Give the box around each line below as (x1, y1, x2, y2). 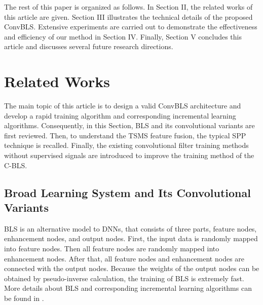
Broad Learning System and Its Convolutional (4, 184, 251, 200)
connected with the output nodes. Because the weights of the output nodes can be (4, 263, 259, 274)
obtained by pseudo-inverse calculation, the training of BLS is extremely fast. (4, 273, 244, 283)
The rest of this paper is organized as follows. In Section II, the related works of (4, 2, 253, 12)
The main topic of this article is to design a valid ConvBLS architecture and (4, 100, 241, 111)
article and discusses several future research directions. (4, 41, 173, 52)
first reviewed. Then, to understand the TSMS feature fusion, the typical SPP (4, 130, 246, 140)
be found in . (4, 293, 44, 303)
